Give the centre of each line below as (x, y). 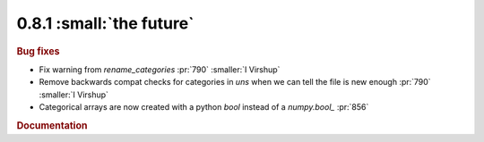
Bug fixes (38, 51)
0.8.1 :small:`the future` (105, 23)
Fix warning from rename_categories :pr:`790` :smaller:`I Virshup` (160, 69)
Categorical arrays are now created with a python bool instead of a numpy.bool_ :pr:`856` (204, 106)
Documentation (52, 125)
